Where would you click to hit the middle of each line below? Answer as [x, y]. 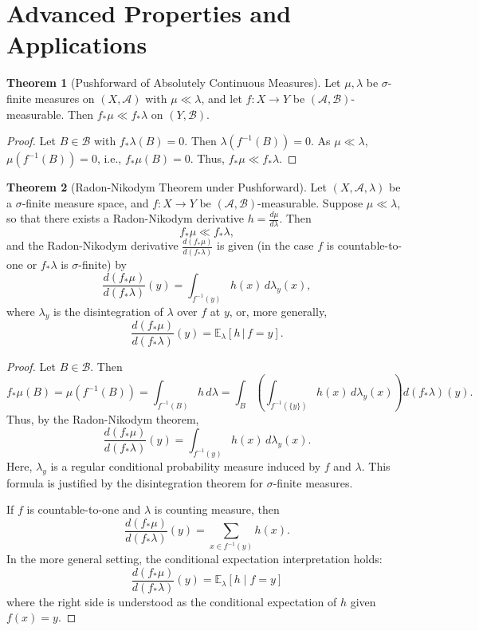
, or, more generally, [278, 311]
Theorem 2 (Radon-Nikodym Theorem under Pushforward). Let [167, 187]
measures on [65, 98]
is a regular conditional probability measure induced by [186, 465]
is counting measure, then [217, 509]
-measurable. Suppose [310, 202]
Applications [77, 44]
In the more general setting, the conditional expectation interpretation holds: [194, 559]
